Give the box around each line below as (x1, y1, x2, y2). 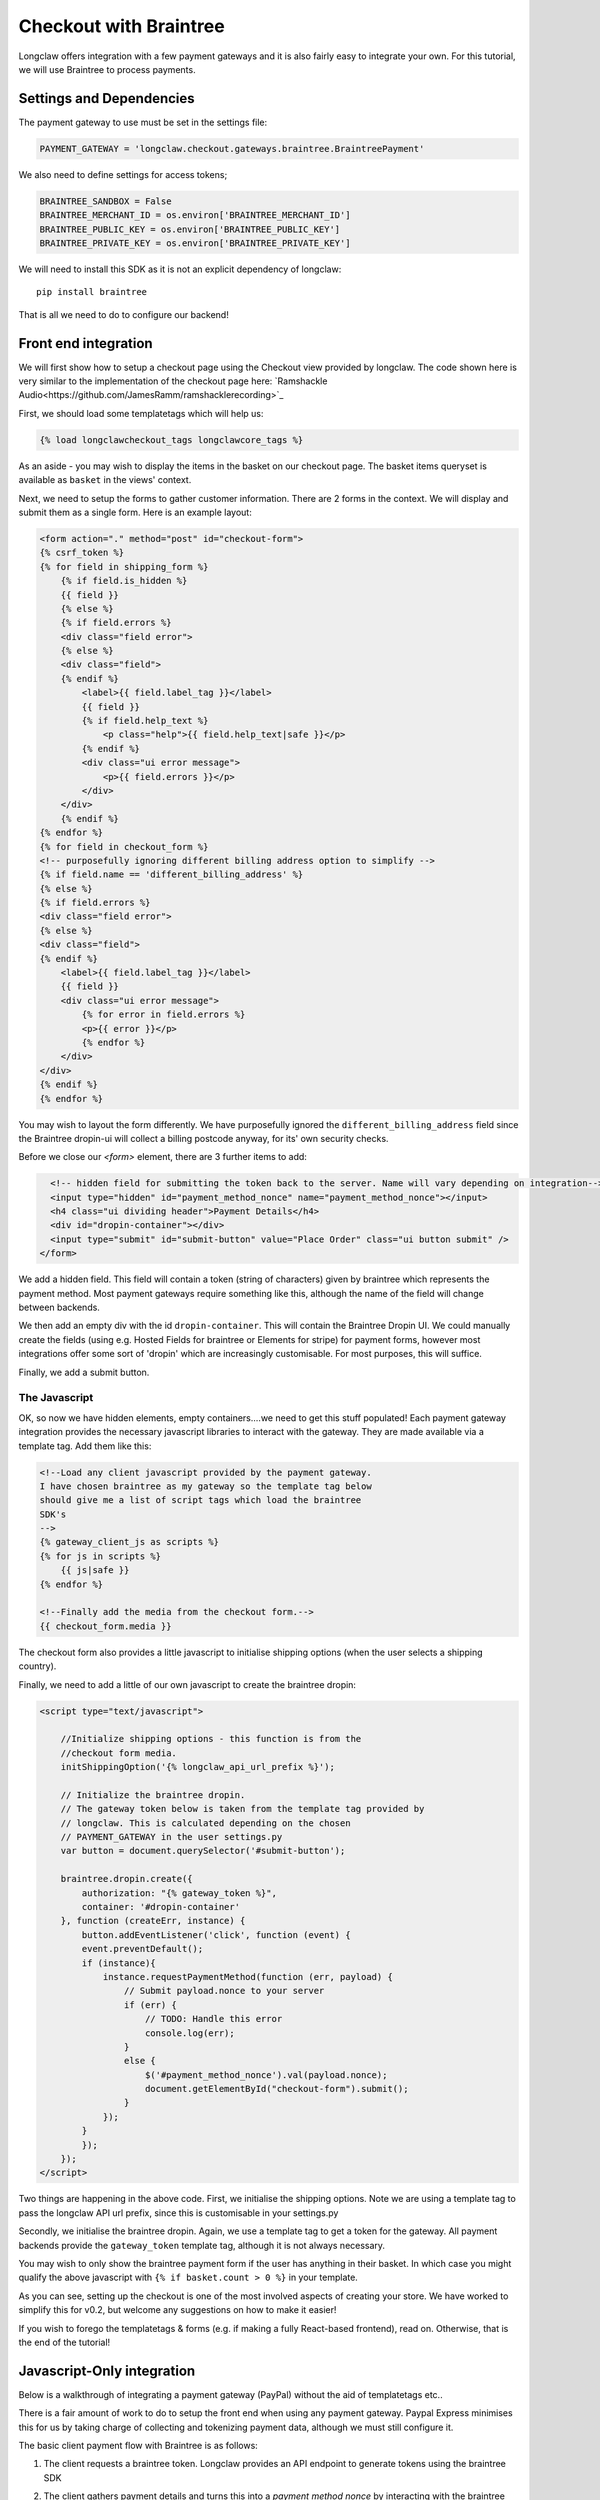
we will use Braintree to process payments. (18, 63, 196, 75)
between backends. (18, 1301, 100, 1314)
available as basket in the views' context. (18, 474, 192, 486)
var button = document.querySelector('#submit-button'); (60, 1845, 346, 1857)
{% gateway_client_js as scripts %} (39, 1536, 220, 1548)
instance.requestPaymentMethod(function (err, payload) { (102, 1971, 394, 1982)
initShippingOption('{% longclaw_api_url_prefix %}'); (60, 1761, 335, 1773)
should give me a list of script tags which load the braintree (39, 1495, 362, 1506)
